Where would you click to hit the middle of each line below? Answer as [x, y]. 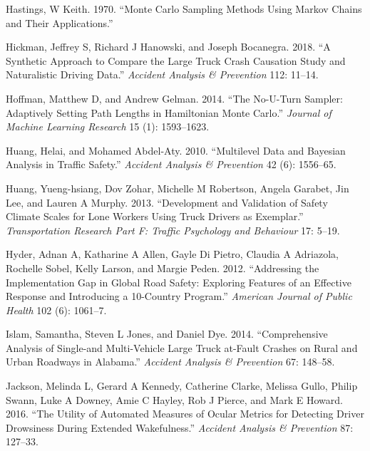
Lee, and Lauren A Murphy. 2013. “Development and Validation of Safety [167, 202]
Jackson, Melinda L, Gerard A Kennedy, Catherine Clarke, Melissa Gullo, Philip [182, 386]
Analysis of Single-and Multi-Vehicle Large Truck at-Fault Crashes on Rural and [182, 347]
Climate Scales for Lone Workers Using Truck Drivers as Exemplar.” [155, 216]
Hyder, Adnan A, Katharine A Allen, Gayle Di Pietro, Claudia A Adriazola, [172, 254]
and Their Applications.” [60, 22]
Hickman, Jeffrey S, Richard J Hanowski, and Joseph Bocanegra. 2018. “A [168, 47]
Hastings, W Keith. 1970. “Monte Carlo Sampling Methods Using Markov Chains [184, 9]
